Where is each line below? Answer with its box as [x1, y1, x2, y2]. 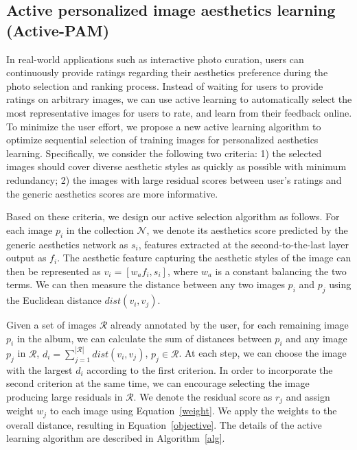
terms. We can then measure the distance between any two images [6, 277, 285, 292]
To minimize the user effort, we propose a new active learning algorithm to [6, 119, 321, 133]
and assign [286, 389, 330, 403]
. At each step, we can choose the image [178, 346, 347, 360]
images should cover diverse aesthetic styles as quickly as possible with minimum [6, 159, 347, 174]
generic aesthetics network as [6, 237, 128, 251]
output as [6, 250, 47, 265]
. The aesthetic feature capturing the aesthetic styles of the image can [57, 250, 352, 265]
